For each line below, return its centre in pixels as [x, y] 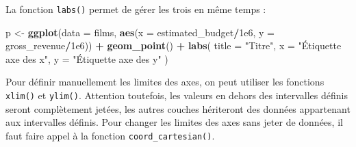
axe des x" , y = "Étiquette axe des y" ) [87, 58]
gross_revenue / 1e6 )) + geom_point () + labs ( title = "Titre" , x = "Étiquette [174, 45]
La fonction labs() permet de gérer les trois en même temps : [136, 9]
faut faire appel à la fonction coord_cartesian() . [110, 135]
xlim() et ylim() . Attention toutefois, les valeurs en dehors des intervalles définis [177, 95]
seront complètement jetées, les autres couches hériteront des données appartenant [178, 108]
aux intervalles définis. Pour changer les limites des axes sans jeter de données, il [174, 122]
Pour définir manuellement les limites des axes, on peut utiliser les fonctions [165, 82]
